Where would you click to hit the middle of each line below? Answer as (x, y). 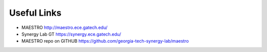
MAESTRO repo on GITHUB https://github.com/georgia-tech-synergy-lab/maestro (105, 41)
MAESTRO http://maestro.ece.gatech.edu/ (65, 27)
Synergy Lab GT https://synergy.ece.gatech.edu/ (71, 34)
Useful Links (35, 13)
